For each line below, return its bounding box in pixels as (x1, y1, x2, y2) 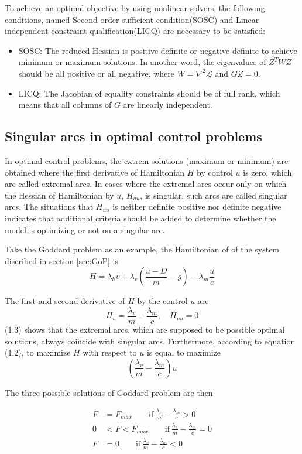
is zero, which (243, 166, 292, 178)
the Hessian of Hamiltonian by (5, 189, 114, 201)
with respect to (83, 346, 137, 359)
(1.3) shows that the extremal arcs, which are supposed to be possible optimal (5, 323, 285, 335)
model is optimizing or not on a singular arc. (5, 223, 165, 235)
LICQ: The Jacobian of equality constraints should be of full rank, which (18, 87, 280, 99)
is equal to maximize (146, 346, 221, 359)
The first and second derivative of (5, 295, 125, 307)
